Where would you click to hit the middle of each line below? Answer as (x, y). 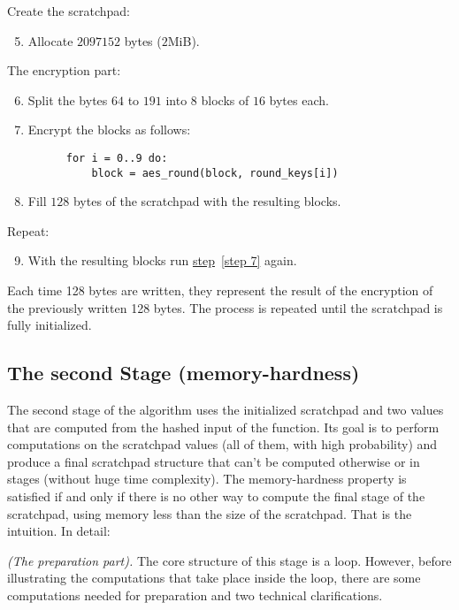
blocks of (225, 99)
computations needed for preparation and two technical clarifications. (195, 595)
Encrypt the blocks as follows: (109, 130)
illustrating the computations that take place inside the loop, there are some (214, 578)
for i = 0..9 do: (117, 158)
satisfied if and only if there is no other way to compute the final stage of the (216, 496)
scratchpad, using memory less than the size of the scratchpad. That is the (210, 513)
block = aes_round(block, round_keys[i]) (215, 173)
